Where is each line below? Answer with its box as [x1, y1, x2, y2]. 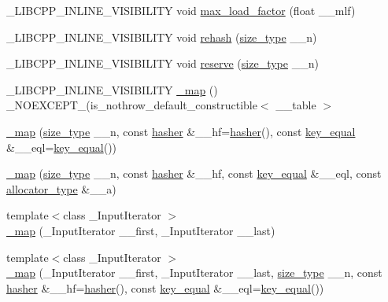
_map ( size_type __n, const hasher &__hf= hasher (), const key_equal [6, 123, 356, 139]
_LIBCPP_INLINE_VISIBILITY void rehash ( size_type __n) [6, 28, 317, 45]
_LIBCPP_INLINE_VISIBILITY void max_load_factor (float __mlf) [6, 2, 356, 18]
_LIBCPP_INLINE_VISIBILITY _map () [6, 81, 218, 98]
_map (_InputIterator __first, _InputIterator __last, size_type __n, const [6, 264, 382, 281]
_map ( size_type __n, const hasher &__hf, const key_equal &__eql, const [6, 165, 382, 182]
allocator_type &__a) [6, 180, 116, 197]
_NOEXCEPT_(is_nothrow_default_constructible [6, 97, 257, 113]
